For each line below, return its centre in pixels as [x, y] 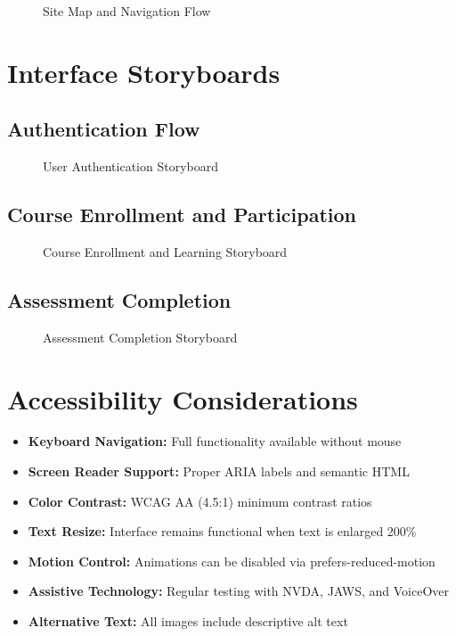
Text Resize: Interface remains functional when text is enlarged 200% [222, 531]
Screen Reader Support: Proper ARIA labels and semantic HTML [219, 471]
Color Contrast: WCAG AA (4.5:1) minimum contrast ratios [200, 501]
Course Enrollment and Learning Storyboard [165, 251]
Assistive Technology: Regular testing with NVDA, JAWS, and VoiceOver [239, 591]
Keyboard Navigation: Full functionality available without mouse [215, 441]
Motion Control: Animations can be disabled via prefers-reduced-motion [232, 561]
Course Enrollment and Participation [182, 215]
